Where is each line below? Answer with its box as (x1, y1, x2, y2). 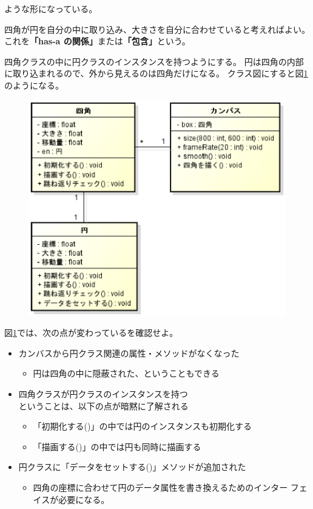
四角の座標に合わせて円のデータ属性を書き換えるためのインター (33, 480, 288, 493)
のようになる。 (4, 78, 64, 91)
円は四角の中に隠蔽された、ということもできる (33, 367, 220, 380)
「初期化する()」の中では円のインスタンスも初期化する (33, 420, 252, 432)
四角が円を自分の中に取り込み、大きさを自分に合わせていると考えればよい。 (4, 22, 310, 35)
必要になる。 (58, 493, 110, 505)
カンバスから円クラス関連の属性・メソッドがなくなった (18, 346, 240, 359)
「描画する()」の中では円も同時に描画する (33, 440, 201, 453)
